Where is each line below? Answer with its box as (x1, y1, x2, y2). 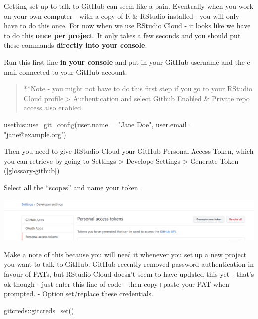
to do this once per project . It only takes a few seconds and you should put (4, 30, 241, 40)
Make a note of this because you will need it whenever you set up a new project (4, 249, 247, 259)
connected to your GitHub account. (19, 66, 127, 77)
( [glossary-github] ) (4, 165, 60, 176)
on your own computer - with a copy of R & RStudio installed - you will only (4, 10, 239, 21)
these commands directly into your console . (4, 40, 147, 50)
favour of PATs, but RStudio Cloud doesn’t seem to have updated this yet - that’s (4, 268, 254, 279)
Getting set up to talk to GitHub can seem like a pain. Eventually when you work (4, 1, 254, 11)
